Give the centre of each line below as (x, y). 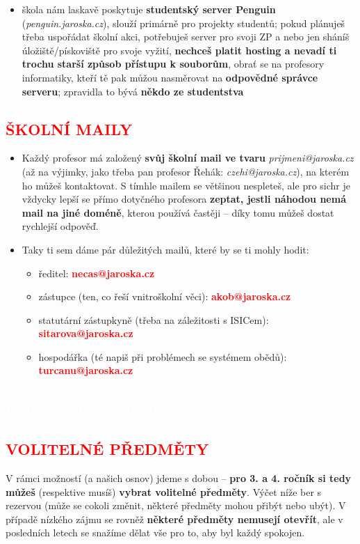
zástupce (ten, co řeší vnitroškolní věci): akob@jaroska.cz (165, 296)
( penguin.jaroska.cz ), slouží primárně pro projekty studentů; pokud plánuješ (183, 23)
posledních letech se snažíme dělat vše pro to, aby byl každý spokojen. (155, 533)
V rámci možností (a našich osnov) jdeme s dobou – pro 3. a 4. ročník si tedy (179, 478)
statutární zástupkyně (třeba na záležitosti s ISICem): (154, 319)
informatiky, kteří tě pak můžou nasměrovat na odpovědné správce (170, 77)
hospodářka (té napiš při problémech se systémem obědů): (163, 356)
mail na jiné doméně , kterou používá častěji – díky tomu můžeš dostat (178, 212)
